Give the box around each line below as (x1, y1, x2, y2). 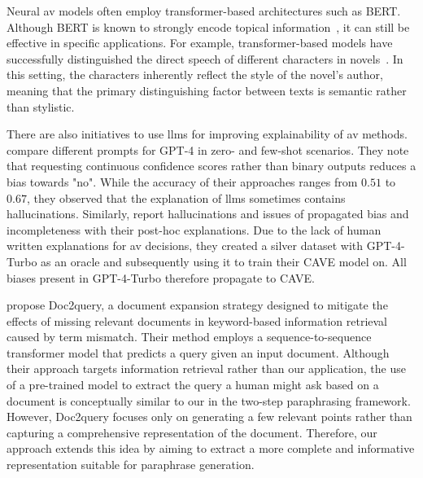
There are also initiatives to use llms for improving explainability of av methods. (7, 125, 408, 143)
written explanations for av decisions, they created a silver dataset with (7, 237, 364, 254)
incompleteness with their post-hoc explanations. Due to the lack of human (7, 221, 382, 238)
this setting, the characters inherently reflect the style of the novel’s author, (7, 66, 383, 83)
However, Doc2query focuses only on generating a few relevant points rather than (7, 408, 412, 425)
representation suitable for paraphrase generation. (7, 456, 255, 473)
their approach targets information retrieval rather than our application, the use (7, 360, 406, 377)
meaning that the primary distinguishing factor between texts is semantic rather (7, 81, 407, 99)
